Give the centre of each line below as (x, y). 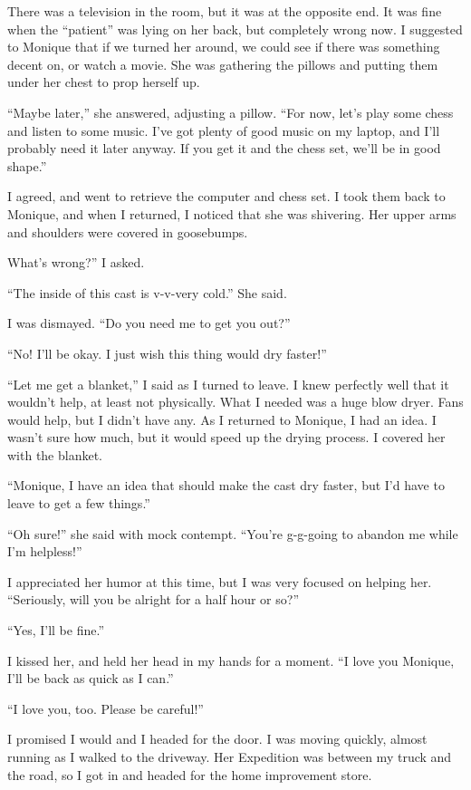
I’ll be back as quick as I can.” (91, 678)
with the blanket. (55, 454)
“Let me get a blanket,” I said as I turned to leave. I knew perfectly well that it (228, 384)
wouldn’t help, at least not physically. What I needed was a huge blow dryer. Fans (235, 402)
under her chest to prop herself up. (104, 82)
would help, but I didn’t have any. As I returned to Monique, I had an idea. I (222, 419)
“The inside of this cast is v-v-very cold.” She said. (147, 292)
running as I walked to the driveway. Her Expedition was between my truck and (230, 756)
